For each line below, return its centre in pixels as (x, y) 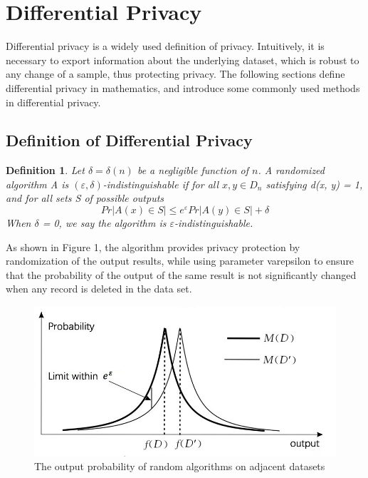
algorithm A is (37, 184)
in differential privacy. (53, 102)
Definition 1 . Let (45, 170)
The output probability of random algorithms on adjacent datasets (180, 466)
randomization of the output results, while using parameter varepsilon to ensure (180, 261)
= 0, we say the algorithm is (104, 223)
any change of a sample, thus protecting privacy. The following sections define (175, 74)
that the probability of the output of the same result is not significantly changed (181, 274)
